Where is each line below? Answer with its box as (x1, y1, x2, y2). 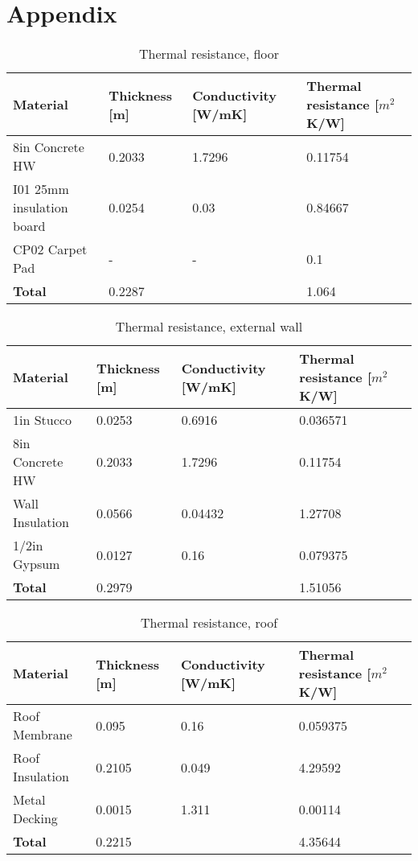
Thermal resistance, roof (140, 613, 278, 632)
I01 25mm (13, 179, 69, 199)
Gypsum (13, 554, 60, 574)
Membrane (13, 725, 72, 744)
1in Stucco (13, 410, 72, 430)
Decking (13, 809, 58, 828)
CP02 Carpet (13, 240, 88, 259)
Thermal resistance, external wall (115, 317, 303, 336)
